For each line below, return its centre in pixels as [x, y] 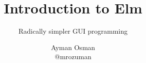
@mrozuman [73, 57]
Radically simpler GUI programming [73, 31]
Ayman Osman [73, 47]
